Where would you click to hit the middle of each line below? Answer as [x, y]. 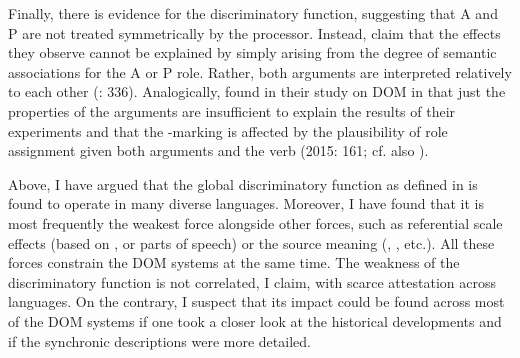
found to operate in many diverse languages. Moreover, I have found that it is [246, 203]
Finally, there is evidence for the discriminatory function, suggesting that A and [253, 13]
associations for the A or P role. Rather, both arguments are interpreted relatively [260, 71]
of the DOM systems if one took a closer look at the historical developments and [255, 320]
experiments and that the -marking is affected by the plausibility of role [228, 130]
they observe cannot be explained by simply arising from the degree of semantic [252, 52]
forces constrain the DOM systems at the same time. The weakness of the [234, 262]
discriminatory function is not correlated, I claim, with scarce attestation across [252, 281]
